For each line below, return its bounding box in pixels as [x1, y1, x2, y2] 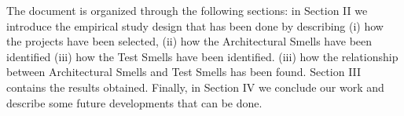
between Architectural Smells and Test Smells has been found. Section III [6, 63, 362, 80]
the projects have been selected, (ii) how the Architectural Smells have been [6, 33, 373, 49]
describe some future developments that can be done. [6, 94, 263, 111]
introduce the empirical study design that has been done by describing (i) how [6, 17, 384, 34]
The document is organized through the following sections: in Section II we [6, 2, 368, 18]
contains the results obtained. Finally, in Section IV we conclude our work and [6, 78, 384, 95]
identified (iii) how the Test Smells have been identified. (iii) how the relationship [6, 48, 398, 64]
